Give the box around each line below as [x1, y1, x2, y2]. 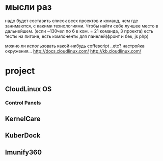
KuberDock [5, 132, 41, 140]
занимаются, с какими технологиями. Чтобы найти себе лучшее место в [5, 23, 159, 28]
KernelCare [5, 114, 41, 123]
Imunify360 [5, 148, 42, 156]
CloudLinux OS [5, 85, 52, 93]
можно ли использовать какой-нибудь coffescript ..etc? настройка [5, 43, 145, 49]
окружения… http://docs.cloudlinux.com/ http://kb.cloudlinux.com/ [5, 48, 141, 54]
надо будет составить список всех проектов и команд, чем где [5, 18, 138, 24]
